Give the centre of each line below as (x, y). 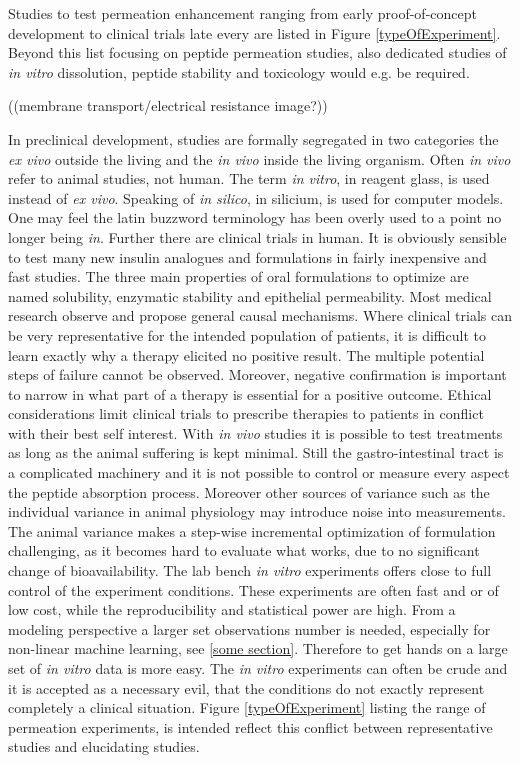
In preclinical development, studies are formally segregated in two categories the (253, 138)
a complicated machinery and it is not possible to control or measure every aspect (259, 472)
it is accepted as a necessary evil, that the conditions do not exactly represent (246, 687)
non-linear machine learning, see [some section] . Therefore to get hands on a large (258, 648)
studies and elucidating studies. (104, 746)
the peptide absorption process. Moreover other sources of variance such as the (249, 491)
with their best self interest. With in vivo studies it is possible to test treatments (255, 432)
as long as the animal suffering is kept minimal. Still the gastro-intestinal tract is (256, 452)
